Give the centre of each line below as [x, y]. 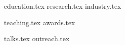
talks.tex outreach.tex [37, 38]
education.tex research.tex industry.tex [62, 6]
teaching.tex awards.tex [40, 22]
